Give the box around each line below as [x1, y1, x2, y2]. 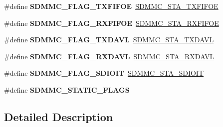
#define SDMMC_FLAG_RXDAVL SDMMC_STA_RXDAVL [4, 51, 215, 61]
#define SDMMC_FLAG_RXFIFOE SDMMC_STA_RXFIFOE [4, 17, 219, 28]
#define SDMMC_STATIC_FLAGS [4, 84, 130, 95]
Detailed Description [4, 109, 113, 124]
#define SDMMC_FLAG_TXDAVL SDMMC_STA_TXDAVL [4, 34, 214, 45]
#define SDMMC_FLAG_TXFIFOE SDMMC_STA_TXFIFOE [4, 1, 219, 11]
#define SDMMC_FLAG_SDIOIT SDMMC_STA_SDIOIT [4, 68, 204, 78]
